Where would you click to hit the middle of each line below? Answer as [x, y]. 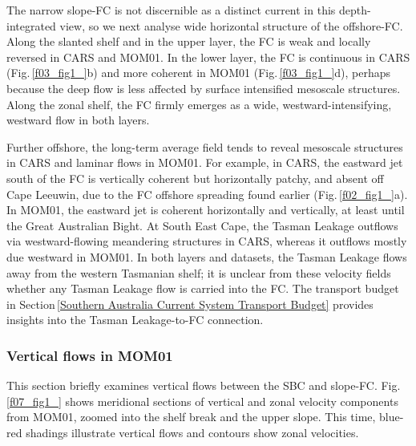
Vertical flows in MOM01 [90, 355]
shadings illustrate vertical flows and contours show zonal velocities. [192, 432]
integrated [31, 25]
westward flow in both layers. [78, 120]
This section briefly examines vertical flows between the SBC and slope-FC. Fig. [204, 385]
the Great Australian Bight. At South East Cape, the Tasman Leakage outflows [202, 225]
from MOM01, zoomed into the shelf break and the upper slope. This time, [191, 417]
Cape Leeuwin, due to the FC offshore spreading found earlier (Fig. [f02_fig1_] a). [207, 194]
